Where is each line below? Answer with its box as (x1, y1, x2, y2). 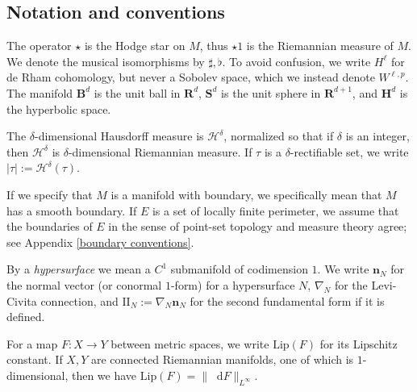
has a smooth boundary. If (6, 202, 137, 219)
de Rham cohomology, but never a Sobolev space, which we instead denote (6, 69, 375, 85)
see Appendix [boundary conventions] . (6, 233, 194, 250)
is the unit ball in (94, 84, 181, 101)
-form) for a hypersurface (170, 276, 295, 293)
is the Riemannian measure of (246, 37, 394, 54)
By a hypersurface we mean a (6, 261, 151, 277)
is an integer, (345, 127, 410, 144)
